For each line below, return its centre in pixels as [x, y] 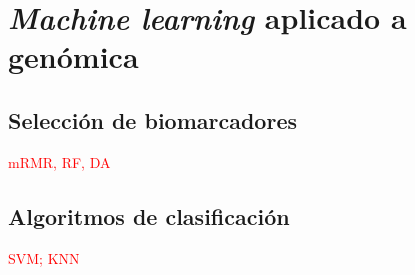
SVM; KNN [44, 257]
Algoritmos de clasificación [149, 215]
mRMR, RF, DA [59, 161]
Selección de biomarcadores [153, 119]
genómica [73, 56]
